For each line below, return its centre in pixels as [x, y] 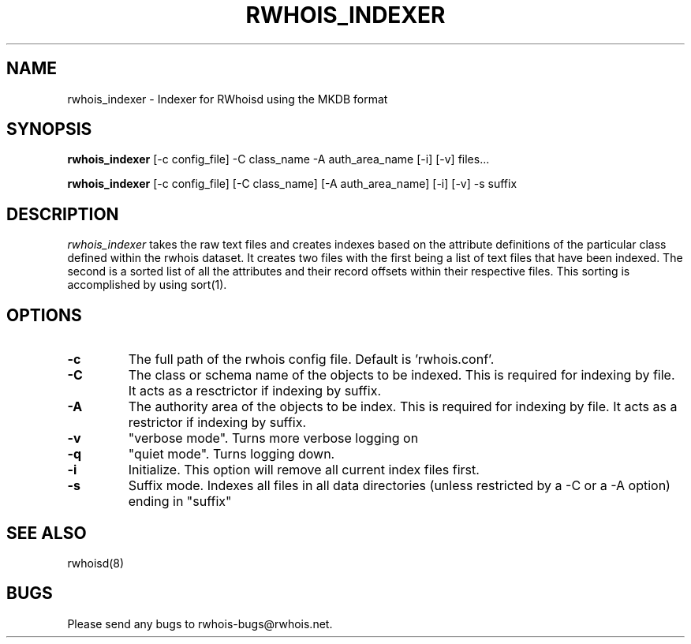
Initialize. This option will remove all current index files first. [304, 470]
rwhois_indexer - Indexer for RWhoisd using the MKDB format [228, 99]
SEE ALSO [47, 533]
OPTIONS [44, 315]
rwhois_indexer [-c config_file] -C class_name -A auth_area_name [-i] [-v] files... [278, 159]
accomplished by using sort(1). [147, 285]
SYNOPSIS [49, 129]
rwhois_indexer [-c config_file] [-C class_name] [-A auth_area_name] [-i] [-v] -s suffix [292, 184]
